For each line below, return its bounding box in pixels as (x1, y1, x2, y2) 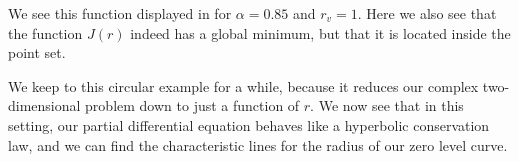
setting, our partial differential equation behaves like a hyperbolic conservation (8, 114, 490, 135)
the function (8, 22, 83, 43)
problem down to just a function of (85, 95, 300, 116)
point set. (8, 42, 66, 63)
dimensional (8, 95, 81, 116)
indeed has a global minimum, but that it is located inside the (130, 22, 511, 43)
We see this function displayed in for (8, 3, 232, 23)
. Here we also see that (357, 3, 497, 23)
